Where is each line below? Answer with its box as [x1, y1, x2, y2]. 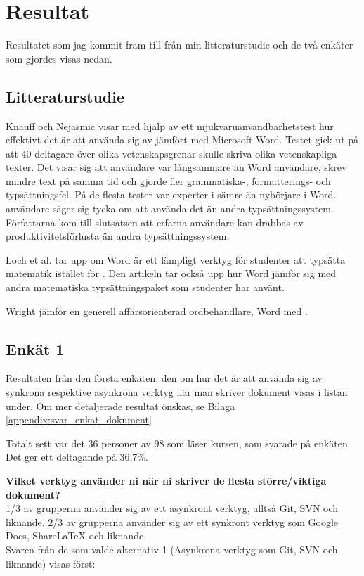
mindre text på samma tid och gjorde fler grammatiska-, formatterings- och [6, 173, 331, 188]
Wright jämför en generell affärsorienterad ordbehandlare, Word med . [6, 303, 308, 318]
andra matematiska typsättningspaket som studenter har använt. [6, 280, 285, 295]
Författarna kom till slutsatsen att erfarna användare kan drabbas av [6, 215, 304, 229]
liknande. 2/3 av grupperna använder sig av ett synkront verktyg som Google [6, 514, 339, 529]
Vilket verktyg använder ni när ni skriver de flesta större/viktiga [6, 473, 327, 487]
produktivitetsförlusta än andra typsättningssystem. [6, 229, 230, 243]
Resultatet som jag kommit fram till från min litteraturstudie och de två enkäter [6, 37, 353, 52]
